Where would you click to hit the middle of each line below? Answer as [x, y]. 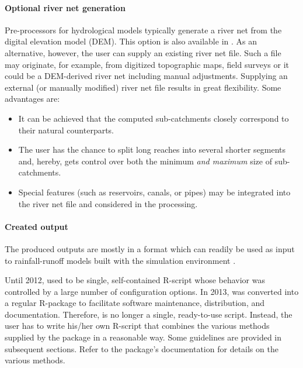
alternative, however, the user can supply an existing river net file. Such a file [143, 52]
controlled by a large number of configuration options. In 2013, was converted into [152, 291]
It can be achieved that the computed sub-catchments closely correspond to [154, 118]
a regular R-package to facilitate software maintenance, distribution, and [135, 303]
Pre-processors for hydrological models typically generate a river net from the [143, 30]
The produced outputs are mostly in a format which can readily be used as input [150, 248]
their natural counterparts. [66, 130]
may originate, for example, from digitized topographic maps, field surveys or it [147, 64]
